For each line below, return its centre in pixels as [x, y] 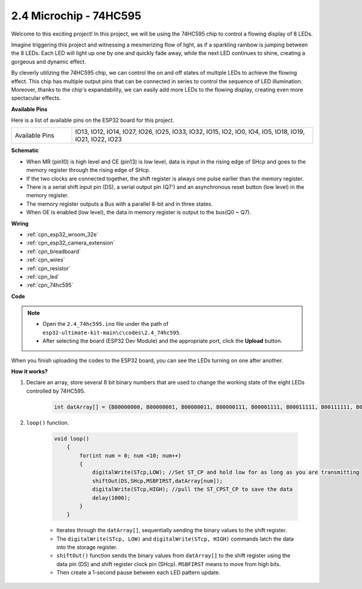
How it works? [30, 372]
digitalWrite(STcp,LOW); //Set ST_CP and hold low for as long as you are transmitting [226, 473]
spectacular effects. [36, 98]
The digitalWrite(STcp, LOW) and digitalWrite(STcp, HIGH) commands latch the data [175, 539]
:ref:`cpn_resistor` [48, 268]
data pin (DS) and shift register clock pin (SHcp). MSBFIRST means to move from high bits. [169, 564]
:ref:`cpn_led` [43, 276]
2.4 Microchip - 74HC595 [76, 16]
